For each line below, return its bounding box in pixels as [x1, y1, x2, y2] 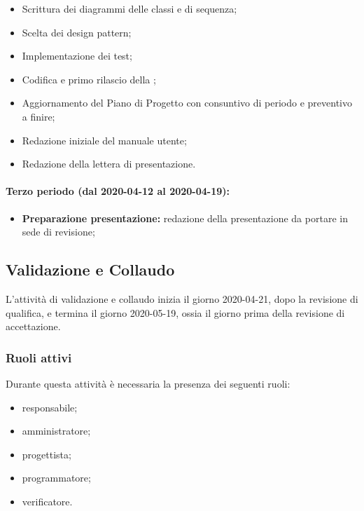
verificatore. [22, 493, 73, 508]
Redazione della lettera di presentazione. [22, 156, 196, 171]
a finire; [22, 109, 55, 123]
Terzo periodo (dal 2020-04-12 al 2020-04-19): [6, 184, 230, 198]
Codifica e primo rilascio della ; [22, 71, 156, 86]
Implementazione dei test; [22, 48, 132, 63]
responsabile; [22, 400, 78, 414]
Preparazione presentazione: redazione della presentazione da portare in [22, 210, 348, 225]
